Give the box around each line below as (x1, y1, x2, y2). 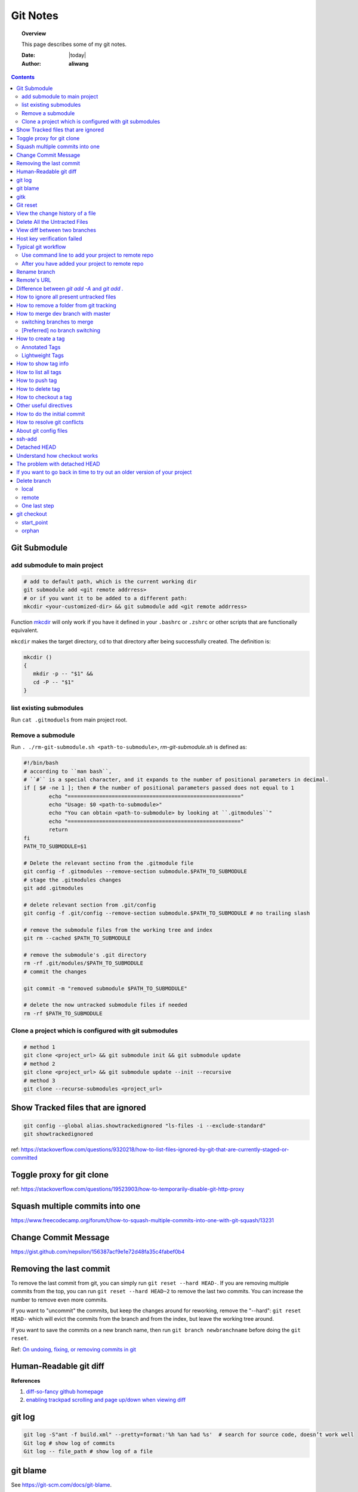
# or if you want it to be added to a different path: (23, 594, 187, 602)
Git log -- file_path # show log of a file (23, 1448, 153, 1455)
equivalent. (11, 627, 39, 634)
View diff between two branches (16, 227, 97, 234)
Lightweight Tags (21, 352, 64, 359)
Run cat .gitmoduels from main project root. (11, 716, 128, 723)
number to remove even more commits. (11, 1296, 108, 1303)
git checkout (16, 510, 47, 517)
